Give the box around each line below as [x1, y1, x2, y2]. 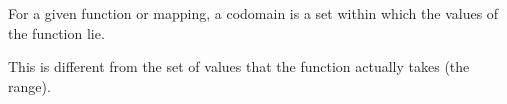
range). [8, 75, 51, 96]
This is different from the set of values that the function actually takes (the [8, 56, 470, 77]
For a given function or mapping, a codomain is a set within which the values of [8, 3, 499, 23]
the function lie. [8, 22, 105, 43]
